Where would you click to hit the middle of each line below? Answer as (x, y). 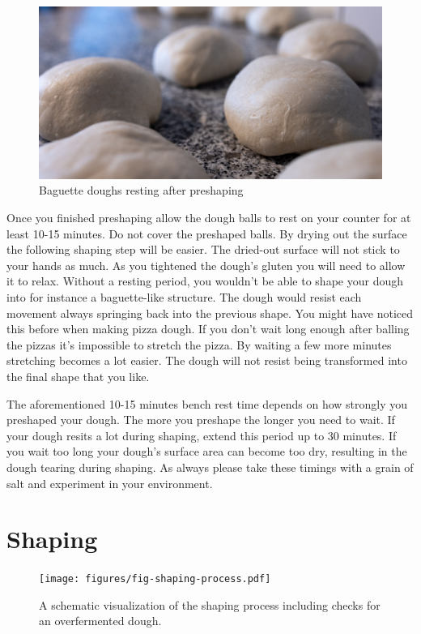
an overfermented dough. (100, 621)
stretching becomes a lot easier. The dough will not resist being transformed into (207, 360)
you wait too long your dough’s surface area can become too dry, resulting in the (207, 451)
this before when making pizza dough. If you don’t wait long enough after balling (208, 329)
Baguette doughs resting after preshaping (141, 190)
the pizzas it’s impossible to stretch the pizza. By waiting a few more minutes (199, 344)
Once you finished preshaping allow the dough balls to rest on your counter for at (209, 218)
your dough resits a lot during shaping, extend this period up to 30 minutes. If (202, 435)
